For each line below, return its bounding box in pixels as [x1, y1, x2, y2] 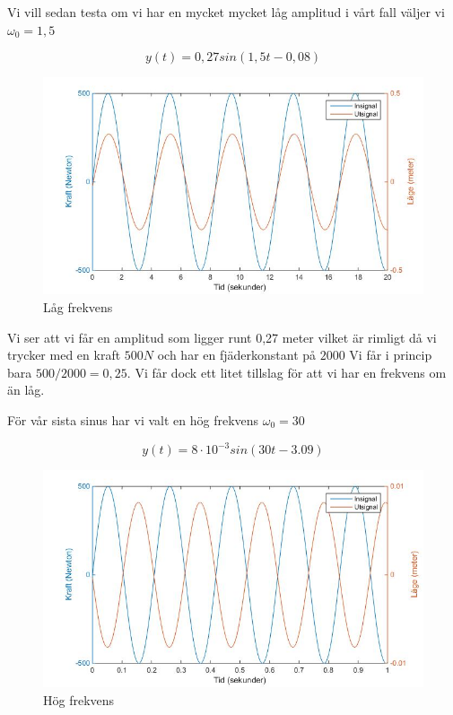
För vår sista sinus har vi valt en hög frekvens [7, 411, 259, 430]
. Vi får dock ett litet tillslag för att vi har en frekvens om [126, 362, 447, 381]
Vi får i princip [349, 345, 432, 364]
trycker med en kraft [7, 345, 121, 364]
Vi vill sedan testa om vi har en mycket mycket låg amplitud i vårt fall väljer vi [7, 3, 445, 21]
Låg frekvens [43, 298, 113, 317]
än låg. [7, 380, 45, 399]
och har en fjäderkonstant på [157, 345, 317, 364]
